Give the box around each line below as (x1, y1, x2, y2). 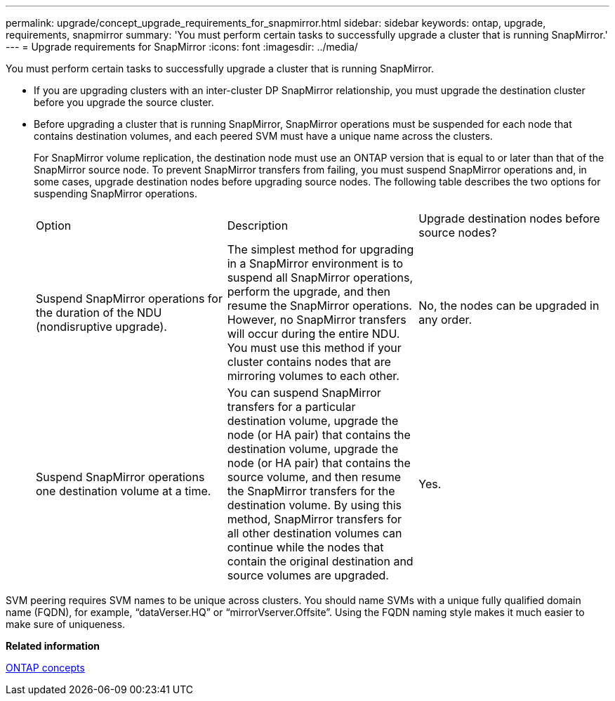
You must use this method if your (227, 341, 402, 355)
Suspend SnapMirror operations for (36, 291, 223, 306)
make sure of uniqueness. (6, 618, 126, 630)
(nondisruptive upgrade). (36, 320, 167, 334)
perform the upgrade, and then (227, 284, 390, 299)
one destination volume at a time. (36, 484, 211, 498)
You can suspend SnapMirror (227, 386, 381, 400)
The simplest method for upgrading (227, 242, 414, 256)
